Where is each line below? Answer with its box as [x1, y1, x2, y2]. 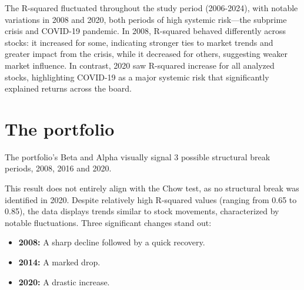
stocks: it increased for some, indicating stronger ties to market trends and [5, 36, 273, 48]
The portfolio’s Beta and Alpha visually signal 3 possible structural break [5, 150, 270, 163]
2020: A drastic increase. [18, 275, 110, 288]
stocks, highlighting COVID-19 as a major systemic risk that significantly [5, 70, 269, 83]
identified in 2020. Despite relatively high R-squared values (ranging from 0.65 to [5, 193, 297, 205]
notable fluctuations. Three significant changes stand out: [5, 216, 212, 228]
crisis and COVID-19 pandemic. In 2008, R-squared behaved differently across [5, 25, 286, 37]
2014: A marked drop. [18, 256, 101, 268]
